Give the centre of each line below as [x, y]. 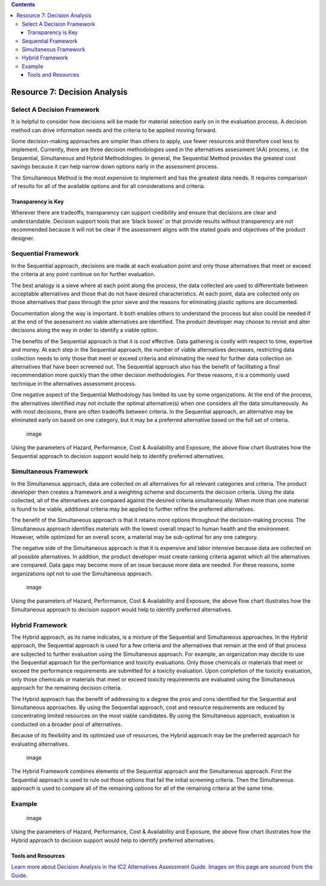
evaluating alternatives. [40, 744]
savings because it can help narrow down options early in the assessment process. [115, 167]
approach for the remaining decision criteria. [66, 688]
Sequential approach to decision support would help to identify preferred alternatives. [118, 456]
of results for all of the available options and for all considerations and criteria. [108, 186]
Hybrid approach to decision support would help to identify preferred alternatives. [113, 840]
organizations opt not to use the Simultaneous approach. [82, 574]
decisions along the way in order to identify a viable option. [85, 330]
